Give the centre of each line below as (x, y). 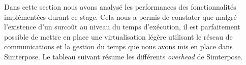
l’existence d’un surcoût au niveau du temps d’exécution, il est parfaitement (122, 27)
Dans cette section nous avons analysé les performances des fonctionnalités (120, 7)
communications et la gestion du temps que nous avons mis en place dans (118, 46)
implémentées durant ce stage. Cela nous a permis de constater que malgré (120, 17)
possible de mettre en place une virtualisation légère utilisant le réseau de (118, 36)
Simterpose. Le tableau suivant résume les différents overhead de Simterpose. (124, 56)
